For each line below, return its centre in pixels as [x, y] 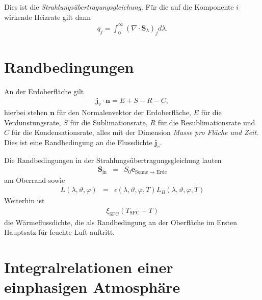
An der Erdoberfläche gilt [44, 91]
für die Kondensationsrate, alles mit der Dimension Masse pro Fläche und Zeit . [135, 132]
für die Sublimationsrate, [109, 122]
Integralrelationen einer [89, 267]
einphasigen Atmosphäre [92, 287]
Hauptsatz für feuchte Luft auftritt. [59, 232]
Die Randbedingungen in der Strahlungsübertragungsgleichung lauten [113, 160]
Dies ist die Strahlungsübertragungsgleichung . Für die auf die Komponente [119, 7]
